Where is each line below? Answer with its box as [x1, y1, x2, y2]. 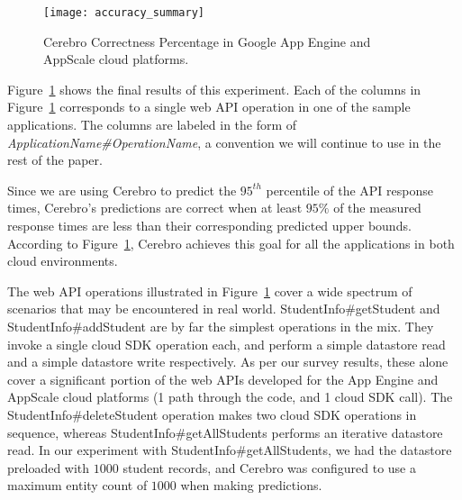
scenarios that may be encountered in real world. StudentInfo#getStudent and [7, 299, 440, 318]
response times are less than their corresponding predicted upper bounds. [7, 216, 412, 234]
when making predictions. [180, 476, 322, 495]
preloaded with [7, 458, 90, 477]
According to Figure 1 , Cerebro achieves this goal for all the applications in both [7, 233, 455, 252]
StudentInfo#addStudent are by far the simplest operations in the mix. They [7, 316, 434, 335]
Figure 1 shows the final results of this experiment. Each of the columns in [7, 79, 421, 98]
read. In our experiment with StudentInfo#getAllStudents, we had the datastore [7, 441, 452, 459]
